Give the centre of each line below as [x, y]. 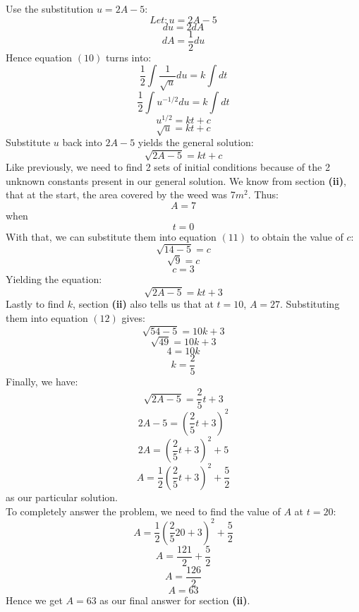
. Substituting [310, 304]
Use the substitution [50, 8]
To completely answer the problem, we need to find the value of [143, 511]
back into [82, 142]
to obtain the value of [297, 236]
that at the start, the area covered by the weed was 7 [121, 194]
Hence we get [34, 600]
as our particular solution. [62, 497]
